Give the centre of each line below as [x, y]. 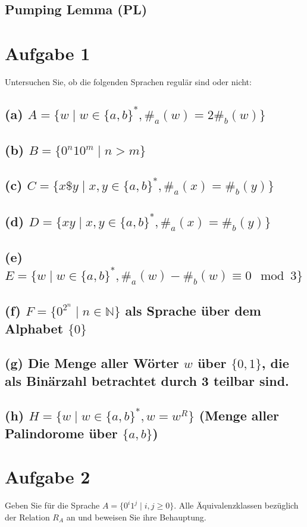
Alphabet [34, 328]
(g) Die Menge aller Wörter [92, 363]
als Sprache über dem [193, 311]
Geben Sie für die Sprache [52, 505]
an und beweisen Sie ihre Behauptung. [136, 517]
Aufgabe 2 [48, 477]
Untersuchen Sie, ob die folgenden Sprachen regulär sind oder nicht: [128, 81]
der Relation [27, 517]
